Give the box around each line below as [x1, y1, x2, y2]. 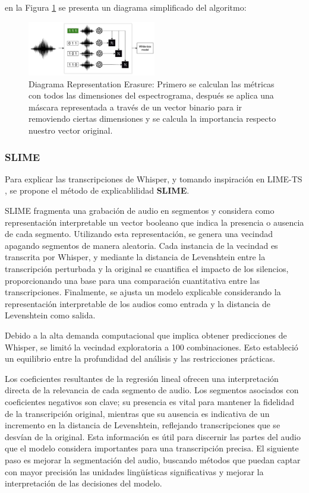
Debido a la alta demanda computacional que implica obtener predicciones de [5, 328, 287, 341]
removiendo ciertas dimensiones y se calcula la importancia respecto [29, 112, 276, 125]
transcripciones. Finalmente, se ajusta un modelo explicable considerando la [5, 286, 281, 298]
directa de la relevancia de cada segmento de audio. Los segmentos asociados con [5, 384, 299, 396]
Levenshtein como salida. [5, 309, 96, 321]
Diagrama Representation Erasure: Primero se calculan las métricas [29, 77, 275, 90]
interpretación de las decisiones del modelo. [5, 477, 162, 489]
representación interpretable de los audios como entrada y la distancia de [5, 297, 270, 309]
